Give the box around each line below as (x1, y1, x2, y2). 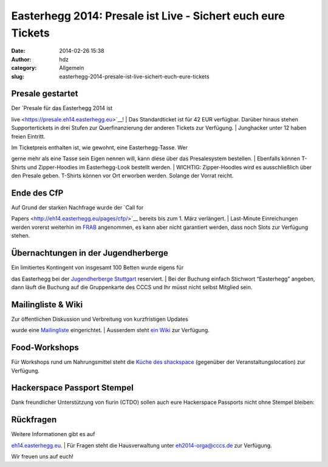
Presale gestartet (11, 89, 78, 99)
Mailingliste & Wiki (11, 299, 83, 310)
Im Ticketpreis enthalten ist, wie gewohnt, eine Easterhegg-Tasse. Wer (11, 143, 188, 151)
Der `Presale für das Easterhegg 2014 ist (11, 104, 113, 112)
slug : (11, 73, 24, 80)
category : (11, 64, 37, 72)
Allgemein (59, 64, 84, 72)
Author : (11, 55, 32, 63)
